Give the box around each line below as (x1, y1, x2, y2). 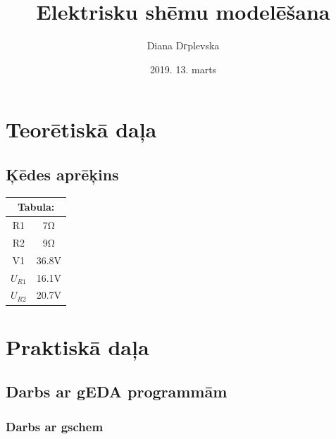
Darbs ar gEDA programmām (6, 381, 228, 402)
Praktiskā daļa (6, 332, 149, 361)
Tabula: (17, 199, 55, 214)
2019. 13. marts (149, 61, 217, 76)
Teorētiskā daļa (6, 115, 157, 144)
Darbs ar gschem (6, 417, 104, 435)
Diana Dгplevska (147, 38, 220, 53)
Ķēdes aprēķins (6, 163, 119, 185)
